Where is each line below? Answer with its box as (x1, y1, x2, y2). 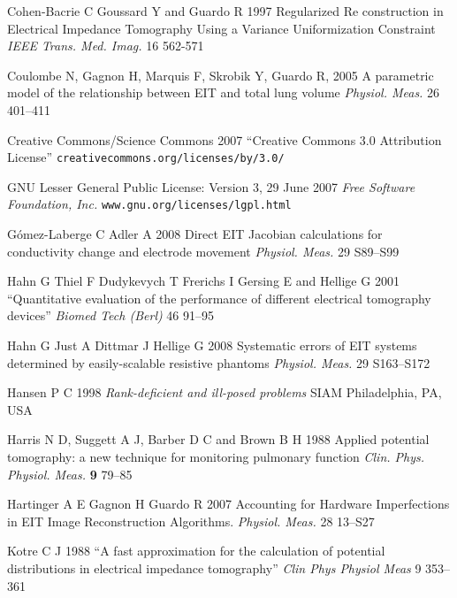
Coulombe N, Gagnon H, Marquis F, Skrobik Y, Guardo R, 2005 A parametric (7, 65, 434, 84)
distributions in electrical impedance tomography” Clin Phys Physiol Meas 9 (7, 558, 422, 577)
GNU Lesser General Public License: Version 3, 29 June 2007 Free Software (7, 177, 415, 195)
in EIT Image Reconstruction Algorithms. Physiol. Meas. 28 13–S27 (7, 511, 375, 530)
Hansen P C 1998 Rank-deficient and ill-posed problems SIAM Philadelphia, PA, (7, 383, 442, 402)
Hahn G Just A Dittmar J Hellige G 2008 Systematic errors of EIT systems (7, 336, 417, 355)
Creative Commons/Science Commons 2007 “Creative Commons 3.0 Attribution (7, 130, 442, 149)
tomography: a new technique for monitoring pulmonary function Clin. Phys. (7, 448, 425, 465)
